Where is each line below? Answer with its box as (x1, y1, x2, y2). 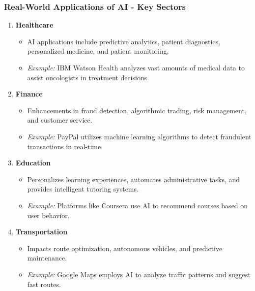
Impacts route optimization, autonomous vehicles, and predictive (27, 243, 223, 253)
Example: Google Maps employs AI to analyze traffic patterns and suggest (27, 269, 251, 279)
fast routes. (27, 279, 61, 289)
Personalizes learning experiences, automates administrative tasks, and (27, 174, 240, 184)
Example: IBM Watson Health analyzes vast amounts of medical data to (27, 63, 245, 72)
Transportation (15, 226, 68, 237)
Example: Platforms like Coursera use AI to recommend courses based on (27, 200, 248, 210)
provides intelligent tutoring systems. (27, 184, 139, 194)
